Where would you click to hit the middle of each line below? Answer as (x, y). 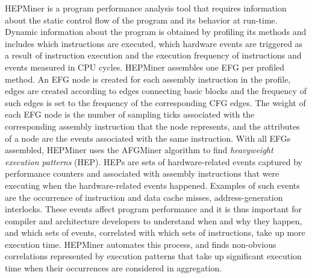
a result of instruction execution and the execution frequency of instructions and (153, 55)
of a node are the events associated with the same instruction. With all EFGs (148, 138)
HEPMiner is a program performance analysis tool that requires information (146, 8)
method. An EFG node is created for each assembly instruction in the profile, (148, 79)
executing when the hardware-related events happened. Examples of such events (152, 185)
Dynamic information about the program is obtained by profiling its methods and (156, 32)
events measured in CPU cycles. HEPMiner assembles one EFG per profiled (145, 67)
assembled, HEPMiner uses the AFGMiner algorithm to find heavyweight (139, 150)
